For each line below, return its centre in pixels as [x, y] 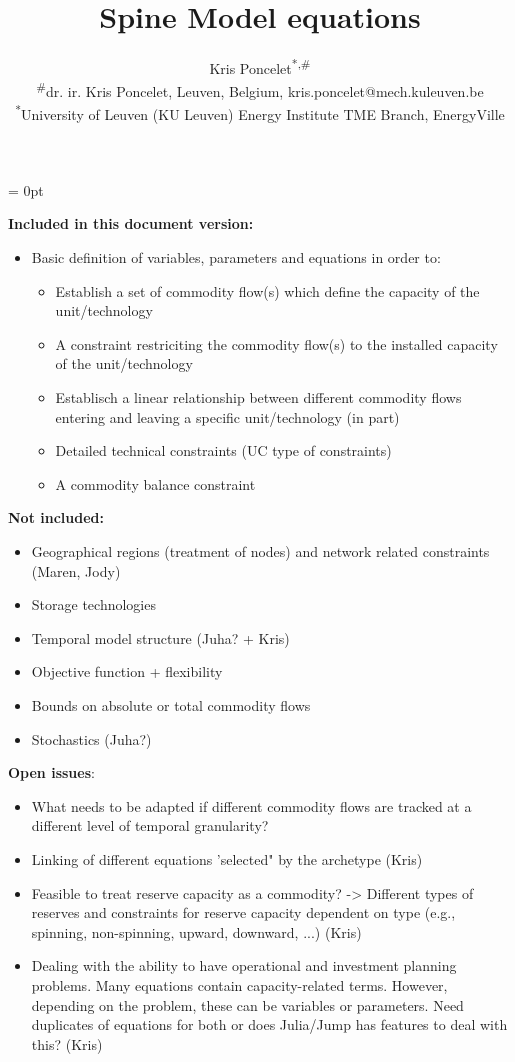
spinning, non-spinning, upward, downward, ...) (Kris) [196, 931]
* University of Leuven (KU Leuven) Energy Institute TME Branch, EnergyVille [260, 113]
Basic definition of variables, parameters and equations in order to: [236, 257]
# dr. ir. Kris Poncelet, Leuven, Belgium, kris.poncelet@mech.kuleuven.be [260, 90]
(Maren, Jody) [76, 570]
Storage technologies [93, 604]
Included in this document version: [131, 223]
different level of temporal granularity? [150, 825]
